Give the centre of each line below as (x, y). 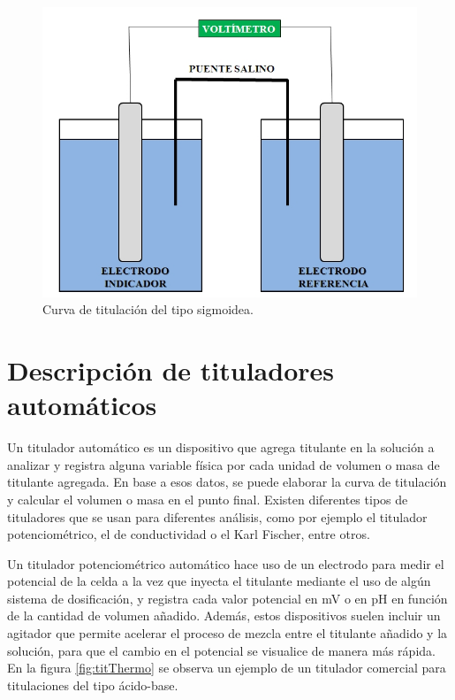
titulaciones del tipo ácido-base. (93, 685)
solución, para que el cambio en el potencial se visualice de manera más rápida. (221, 650)
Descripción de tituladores (171, 370)
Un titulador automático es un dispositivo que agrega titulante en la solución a (221, 447)
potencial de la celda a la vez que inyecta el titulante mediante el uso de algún (219, 581)
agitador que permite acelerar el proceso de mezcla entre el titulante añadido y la (227, 633)
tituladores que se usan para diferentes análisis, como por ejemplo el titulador (217, 516)
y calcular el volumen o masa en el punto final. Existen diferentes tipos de (208, 499)
